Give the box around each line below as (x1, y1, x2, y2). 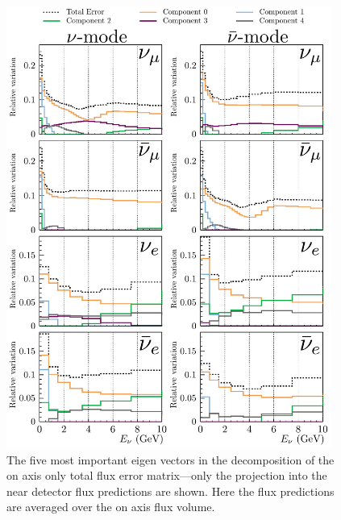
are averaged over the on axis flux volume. (6, 498, 215, 515)
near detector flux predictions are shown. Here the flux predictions (6, 482, 335, 499)
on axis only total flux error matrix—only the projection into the (6, 467, 327, 484)
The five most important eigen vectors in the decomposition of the (6, 451, 335, 468)
